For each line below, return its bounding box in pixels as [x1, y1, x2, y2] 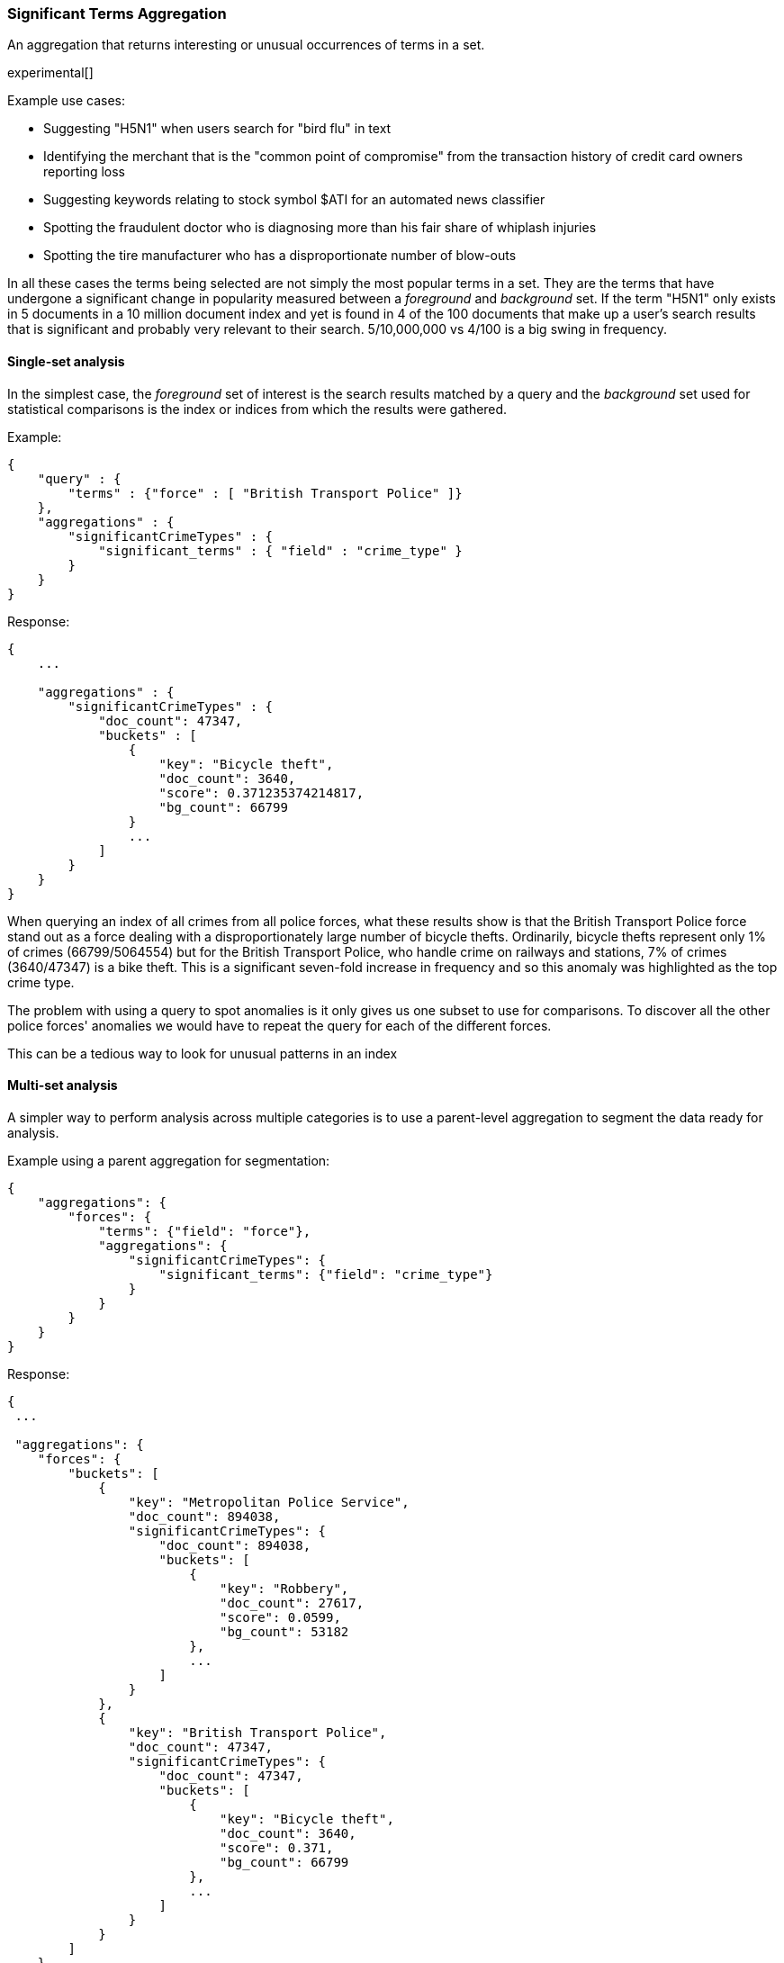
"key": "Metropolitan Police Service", [128, 1494, 410, 1509]
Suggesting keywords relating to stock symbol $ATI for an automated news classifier [43, 192, 545, 208]
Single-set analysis [7, 353, 125, 369]
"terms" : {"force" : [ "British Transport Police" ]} [68, 485, 463, 500]
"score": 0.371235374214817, [158, 785, 365, 800]
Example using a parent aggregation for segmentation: [7, 1152, 330, 1168]
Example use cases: [7, 93, 125, 109]
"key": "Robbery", [220, 1580, 349, 1596]
